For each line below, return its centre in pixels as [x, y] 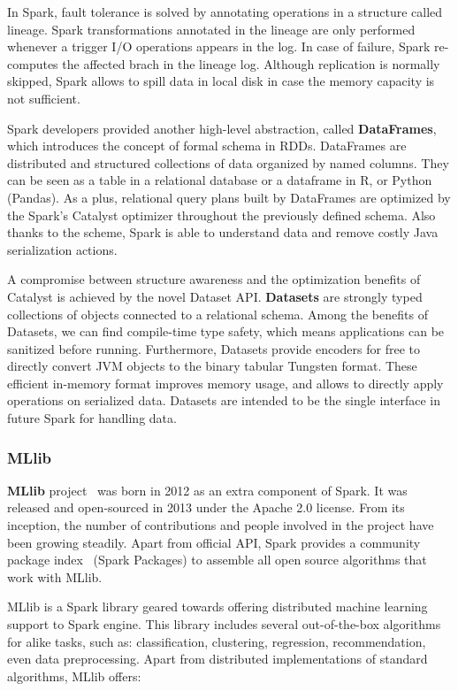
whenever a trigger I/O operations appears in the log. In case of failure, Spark [219, 46]
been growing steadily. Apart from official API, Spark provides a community [214, 542]
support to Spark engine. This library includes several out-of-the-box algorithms [224, 624]
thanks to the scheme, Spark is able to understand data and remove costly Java [223, 232]
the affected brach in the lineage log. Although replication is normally [251, 63]
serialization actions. [62, 249]
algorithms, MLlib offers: [74, 676]
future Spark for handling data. [92, 418]
